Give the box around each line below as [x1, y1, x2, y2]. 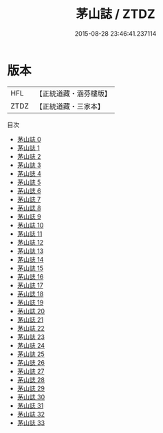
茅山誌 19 [17, 298, 44, 307]
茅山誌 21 [17, 315, 43, 324]
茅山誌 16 [17, 272, 44, 280]
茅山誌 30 [17, 392, 45, 401]
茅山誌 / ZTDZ [75, 6, 156, 22]
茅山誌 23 [17, 333, 45, 341]
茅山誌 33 [17, 419, 45, 427]
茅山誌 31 [17, 401, 44, 410]
